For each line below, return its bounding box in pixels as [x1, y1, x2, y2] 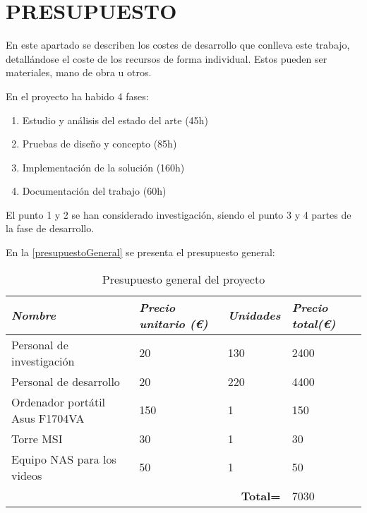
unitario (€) [139, 315, 208, 332]
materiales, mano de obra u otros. [6, 65, 152, 80]
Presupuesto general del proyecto [102, 270, 265, 287]
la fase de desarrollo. [6, 221, 95, 236]
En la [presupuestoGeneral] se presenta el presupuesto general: [6, 245, 275, 260]
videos [11, 466, 42, 483]
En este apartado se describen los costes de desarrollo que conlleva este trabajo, [6, 37, 350, 52]
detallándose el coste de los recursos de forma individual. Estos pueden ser [6, 51, 327, 66]
